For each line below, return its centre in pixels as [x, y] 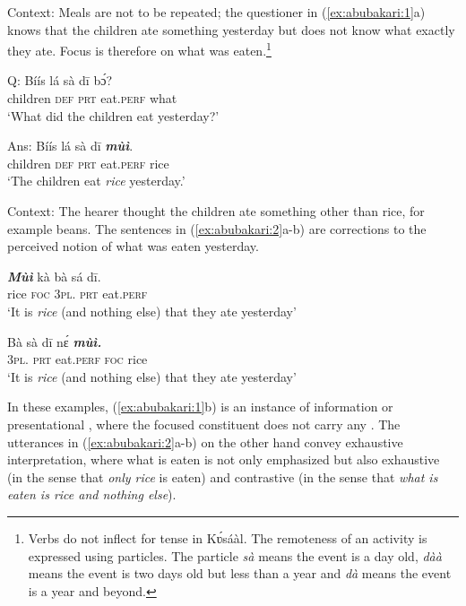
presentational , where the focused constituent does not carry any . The [204, 424]
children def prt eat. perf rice [88, 163]
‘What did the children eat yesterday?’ [113, 115]
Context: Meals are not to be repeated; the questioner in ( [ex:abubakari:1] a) [216, 12]
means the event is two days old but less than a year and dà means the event [240, 573]
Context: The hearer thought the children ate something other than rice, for [216, 211]
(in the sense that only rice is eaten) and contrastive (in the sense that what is [223, 476]
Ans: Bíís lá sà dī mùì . [70, 146]
